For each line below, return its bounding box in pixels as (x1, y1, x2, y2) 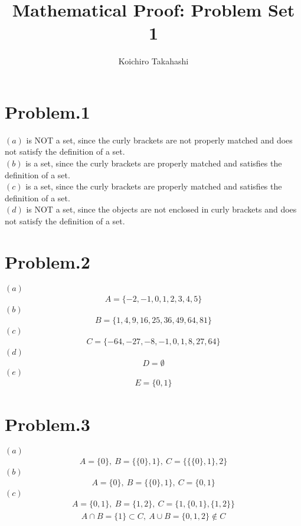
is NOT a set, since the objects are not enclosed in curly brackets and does (26, 203, 297, 215)
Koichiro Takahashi (118, 55, 189, 67)
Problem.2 (5, 249, 90, 273)
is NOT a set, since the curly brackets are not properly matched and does (26, 133, 293, 146)
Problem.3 (5, 412, 90, 436)
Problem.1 (5, 99, 90, 123)
